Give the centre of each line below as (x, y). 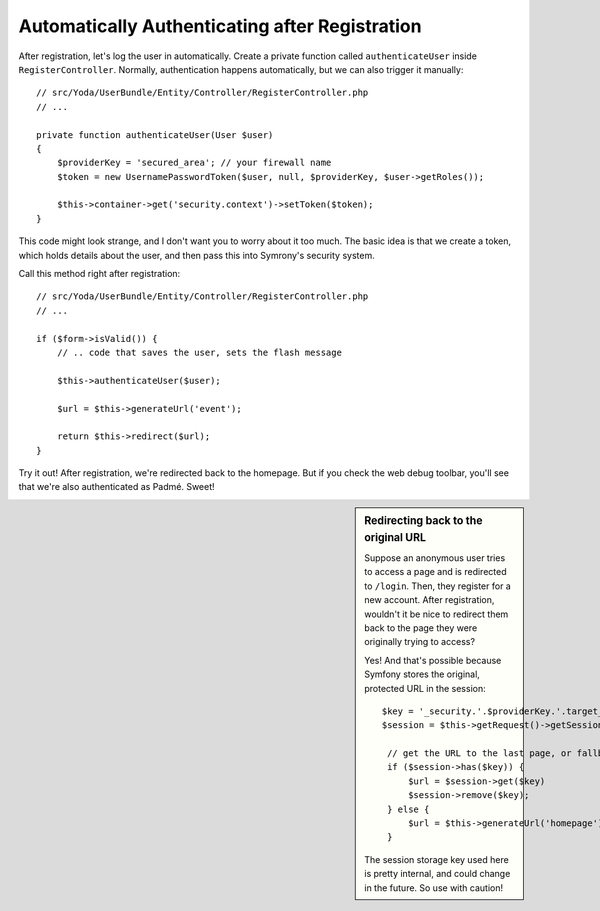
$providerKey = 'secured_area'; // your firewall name (194, 163)
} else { (408, 809)
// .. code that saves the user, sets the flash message (199, 352)
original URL (395, 537)
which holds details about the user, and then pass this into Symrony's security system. (196, 255)
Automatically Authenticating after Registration (220, 26)
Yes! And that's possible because (433, 660)
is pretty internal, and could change (437, 874)
